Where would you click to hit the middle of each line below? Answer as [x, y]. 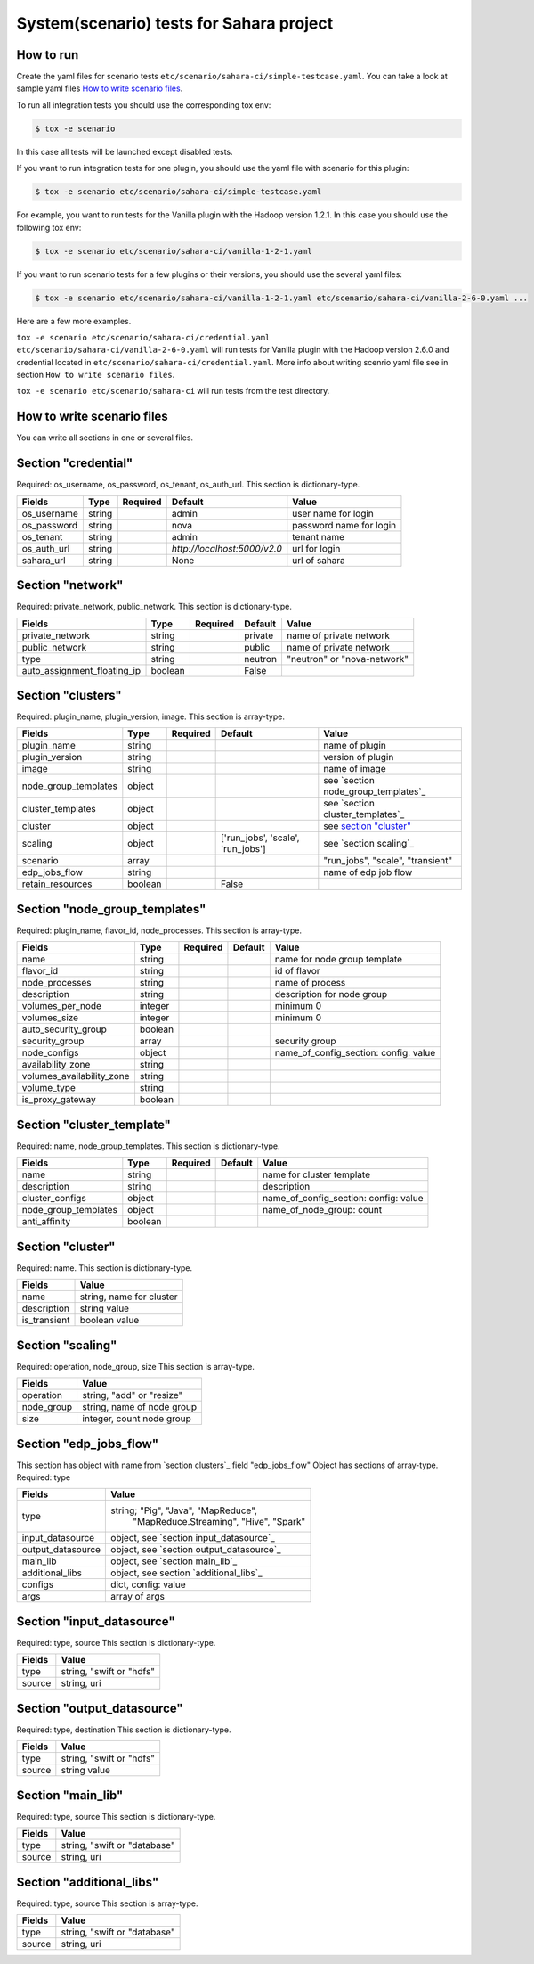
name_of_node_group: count [323, 1210]
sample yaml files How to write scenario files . [100, 88]
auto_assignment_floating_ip [81, 670]
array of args [138, 1597]
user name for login [333, 513]
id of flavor [297, 971]
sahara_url [44, 560]
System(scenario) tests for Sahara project [175, 23]
